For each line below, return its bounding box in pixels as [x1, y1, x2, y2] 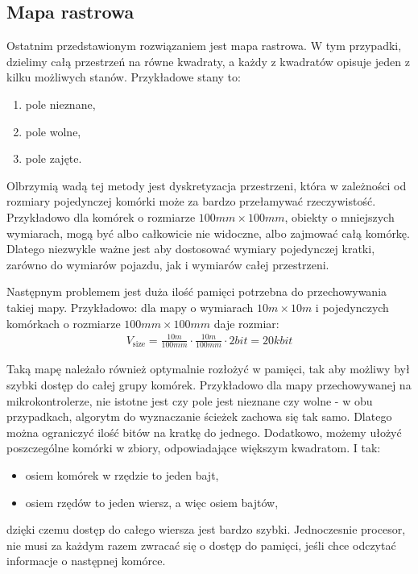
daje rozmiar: [213, 314, 279, 331]
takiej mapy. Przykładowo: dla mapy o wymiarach [6, 298, 254, 315]
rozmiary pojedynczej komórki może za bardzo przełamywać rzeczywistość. [6, 193, 376, 210]
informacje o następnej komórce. [6, 552, 166, 569]
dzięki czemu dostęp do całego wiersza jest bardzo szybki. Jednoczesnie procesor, [6, 521, 406, 538]
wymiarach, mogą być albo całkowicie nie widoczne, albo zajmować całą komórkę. [6, 224, 410, 241]
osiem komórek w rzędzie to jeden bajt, [25, 467, 219, 484]
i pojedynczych [315, 298, 389, 315]
